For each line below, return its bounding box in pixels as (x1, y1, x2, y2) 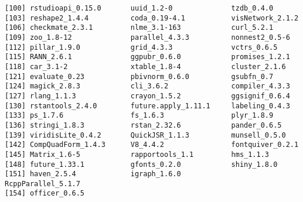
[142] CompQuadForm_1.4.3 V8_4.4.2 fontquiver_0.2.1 (5, 141, 299, 149)
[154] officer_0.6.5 (5, 189, 85, 198)
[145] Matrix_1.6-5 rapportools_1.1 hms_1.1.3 (5, 150, 270, 159)
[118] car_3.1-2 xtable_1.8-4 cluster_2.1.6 (5, 62, 286, 71)
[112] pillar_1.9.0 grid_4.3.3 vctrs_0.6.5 (5, 43, 278, 52)
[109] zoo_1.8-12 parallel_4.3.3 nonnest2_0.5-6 (5, 33, 290, 42)
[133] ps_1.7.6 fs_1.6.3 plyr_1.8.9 (5, 111, 274, 120)
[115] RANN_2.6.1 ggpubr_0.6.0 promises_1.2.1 (5, 53, 290, 61)
